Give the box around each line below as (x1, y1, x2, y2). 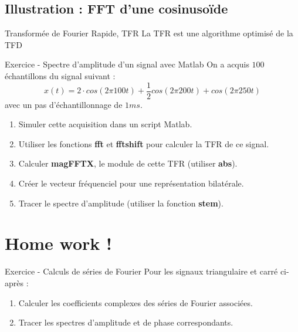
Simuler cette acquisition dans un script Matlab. (18, 118, 192, 130)
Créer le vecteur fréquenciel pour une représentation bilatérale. (18, 177, 244, 189)
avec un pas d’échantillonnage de (5, 98, 123, 110)
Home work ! (5, 231, 112, 255)
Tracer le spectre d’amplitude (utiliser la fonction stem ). (18, 197, 223, 209)
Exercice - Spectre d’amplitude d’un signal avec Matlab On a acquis (5, 58, 249, 70)
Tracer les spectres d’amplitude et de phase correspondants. (18, 316, 233, 328)
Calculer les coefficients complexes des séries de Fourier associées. (18, 296, 253, 309)
